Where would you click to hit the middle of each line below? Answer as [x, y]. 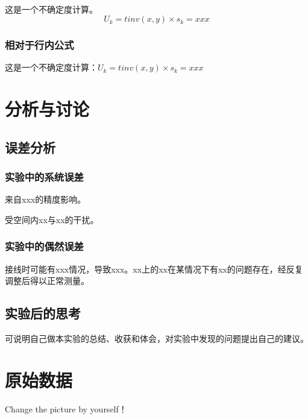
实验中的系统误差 [44, 177]
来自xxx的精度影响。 [46, 199]
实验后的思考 [43, 313]
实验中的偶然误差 [44, 246]
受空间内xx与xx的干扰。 [52, 219]
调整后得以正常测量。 [47, 281]
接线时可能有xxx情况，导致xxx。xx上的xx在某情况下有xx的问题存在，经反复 [154, 269]
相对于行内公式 [39, 45]
